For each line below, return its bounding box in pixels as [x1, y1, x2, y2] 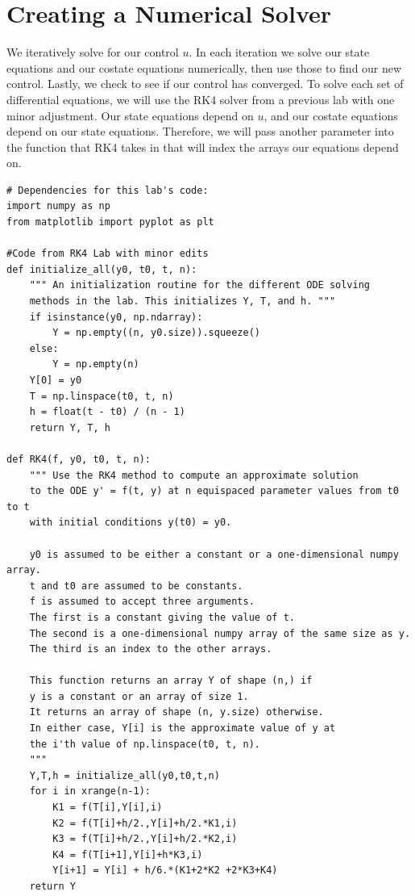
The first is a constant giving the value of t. [29, 611, 295, 623]
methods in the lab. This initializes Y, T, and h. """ [29, 295, 336, 308]
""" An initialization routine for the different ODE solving [29, 279, 371, 291]
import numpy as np [6, 200, 110, 212]
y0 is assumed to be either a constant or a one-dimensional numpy [29, 548, 399, 560]
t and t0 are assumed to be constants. [29, 580, 243, 592]
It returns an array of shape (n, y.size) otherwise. [29, 706, 324, 718]
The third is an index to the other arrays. [29, 643, 272, 655]
